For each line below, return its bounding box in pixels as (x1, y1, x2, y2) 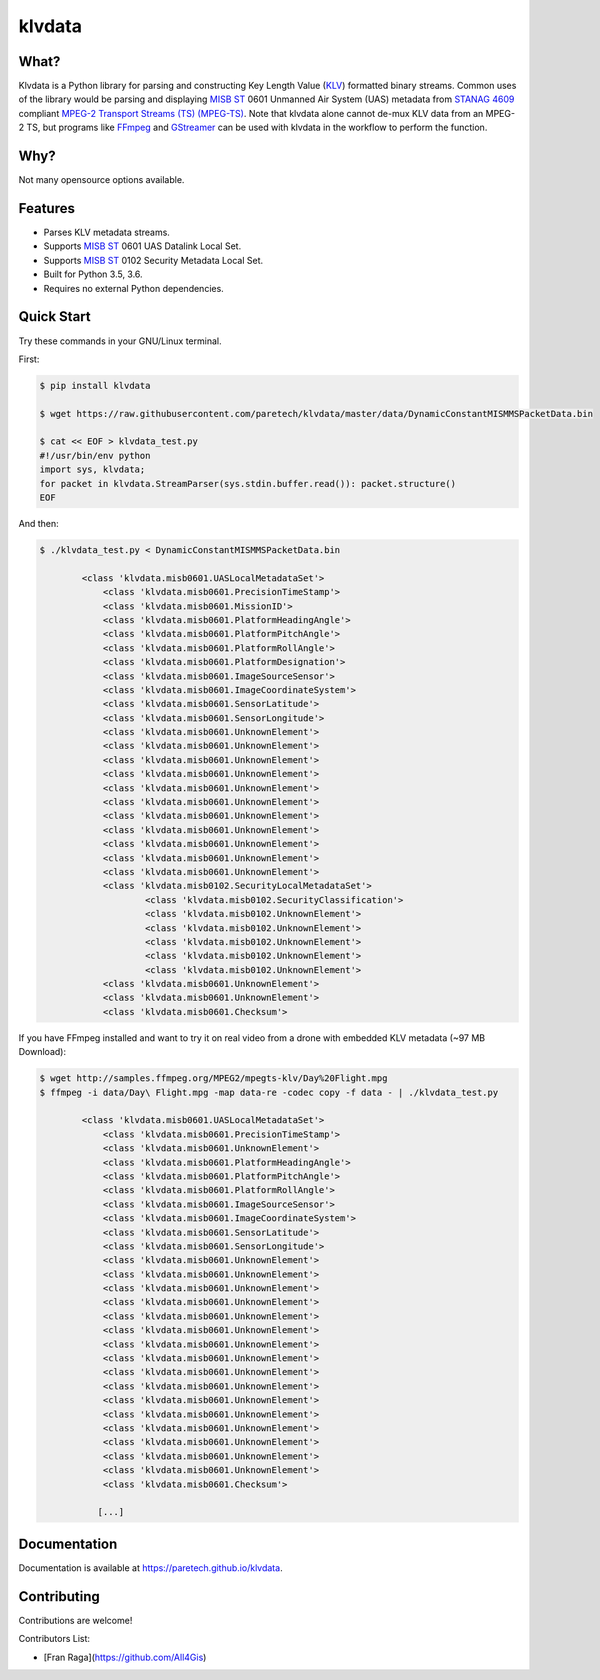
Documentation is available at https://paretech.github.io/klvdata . (18, 1561, 284, 1574)
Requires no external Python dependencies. (43, 282, 224, 294)
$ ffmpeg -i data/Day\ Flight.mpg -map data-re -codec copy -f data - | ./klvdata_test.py (39, 1086, 499, 1098)
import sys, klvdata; (39, 464, 146, 475)
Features (18, 200, 75, 217)
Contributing (18, 1588, 100, 1605)
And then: (18, 518, 59, 529)
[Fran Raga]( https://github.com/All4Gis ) (43, 1651, 207, 1663)
